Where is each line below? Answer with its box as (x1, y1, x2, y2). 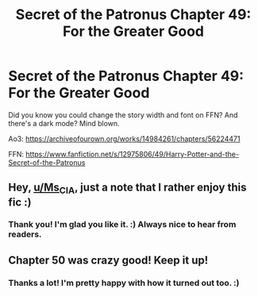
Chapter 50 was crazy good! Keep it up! (8, 253, 209, 267)
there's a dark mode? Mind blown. (8, 118, 121, 128)
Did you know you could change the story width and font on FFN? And (8, 110, 238, 120)
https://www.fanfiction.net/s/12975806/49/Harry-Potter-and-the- (25, 149, 240, 159)
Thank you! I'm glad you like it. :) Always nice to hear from (8, 219, 237, 230)
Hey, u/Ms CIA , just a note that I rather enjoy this (8, 181, 247, 196)
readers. (8, 229, 42, 240)
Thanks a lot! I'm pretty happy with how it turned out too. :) (8, 277, 240, 288)
